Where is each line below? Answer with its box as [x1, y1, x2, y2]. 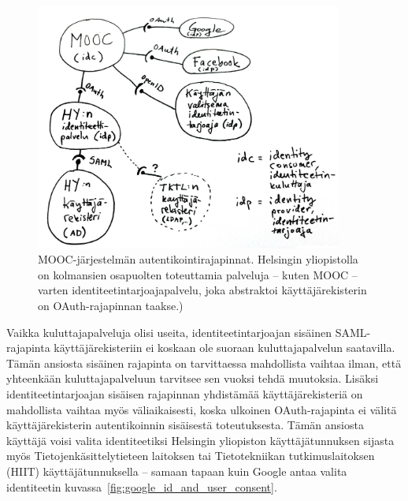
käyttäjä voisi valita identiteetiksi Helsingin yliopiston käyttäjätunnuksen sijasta [6, 432, 395, 448]
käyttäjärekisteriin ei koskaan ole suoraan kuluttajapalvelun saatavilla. [54, 339, 395, 356]
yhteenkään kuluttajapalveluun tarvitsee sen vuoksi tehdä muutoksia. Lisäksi [6, 370, 379, 387]
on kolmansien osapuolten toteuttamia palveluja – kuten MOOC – [38, 266, 358, 282]
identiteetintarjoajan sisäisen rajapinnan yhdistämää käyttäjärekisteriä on [6, 386, 363, 402]
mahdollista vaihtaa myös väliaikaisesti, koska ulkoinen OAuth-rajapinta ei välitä [6, 401, 397, 417]
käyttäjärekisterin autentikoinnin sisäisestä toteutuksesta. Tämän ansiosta [6, 417, 364, 433]
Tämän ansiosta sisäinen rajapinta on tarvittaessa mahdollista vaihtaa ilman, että [6, 354, 402, 371]
